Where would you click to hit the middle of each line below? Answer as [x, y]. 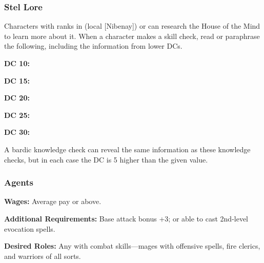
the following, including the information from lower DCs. [93, 46]
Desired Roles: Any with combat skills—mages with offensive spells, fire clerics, [132, 246]
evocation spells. [30, 228]
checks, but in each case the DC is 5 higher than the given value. [106, 159]
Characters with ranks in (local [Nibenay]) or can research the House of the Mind [132, 26]
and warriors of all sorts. [43, 256]
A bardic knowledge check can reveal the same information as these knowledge [127, 149]
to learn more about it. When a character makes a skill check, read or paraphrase [132, 36]
